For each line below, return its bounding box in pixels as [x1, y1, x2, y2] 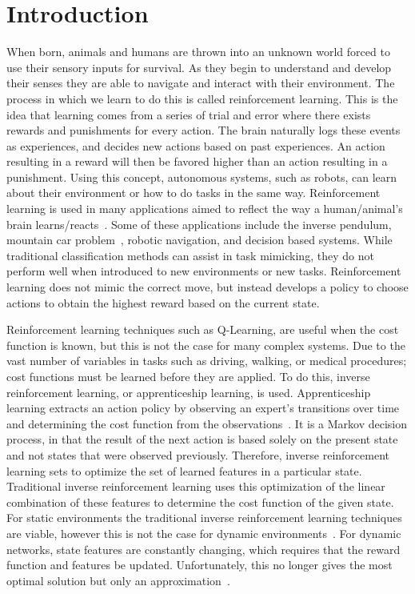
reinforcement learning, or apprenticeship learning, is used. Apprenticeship [6, 383, 371, 400]
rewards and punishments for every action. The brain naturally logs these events [6, 122, 401, 138]
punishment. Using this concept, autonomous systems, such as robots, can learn [6, 168, 397, 185]
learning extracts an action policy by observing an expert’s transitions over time [6, 399, 400, 416]
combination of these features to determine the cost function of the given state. [6, 493, 394, 510]
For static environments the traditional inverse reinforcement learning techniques [6, 509, 402, 526]
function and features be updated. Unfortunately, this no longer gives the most [6, 556, 393, 573]
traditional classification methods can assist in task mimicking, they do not [6, 247, 374, 263]
